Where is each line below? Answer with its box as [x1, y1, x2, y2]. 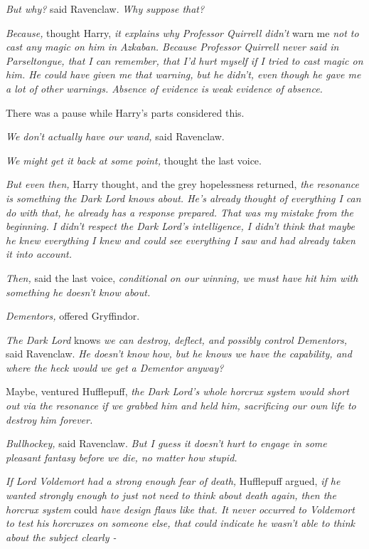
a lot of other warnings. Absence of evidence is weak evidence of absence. [6, 80, 323, 95]
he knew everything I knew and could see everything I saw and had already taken [6, 232, 355, 247]
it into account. [6, 246, 73, 261]
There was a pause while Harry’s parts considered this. [6, 105, 245, 120]
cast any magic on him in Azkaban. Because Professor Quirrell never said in [6, 39, 339, 54]
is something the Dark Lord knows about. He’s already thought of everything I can [6, 190, 361, 205]
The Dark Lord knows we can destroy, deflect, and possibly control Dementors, [6, 332, 348, 347]
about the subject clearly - [6, 529, 117, 544]
